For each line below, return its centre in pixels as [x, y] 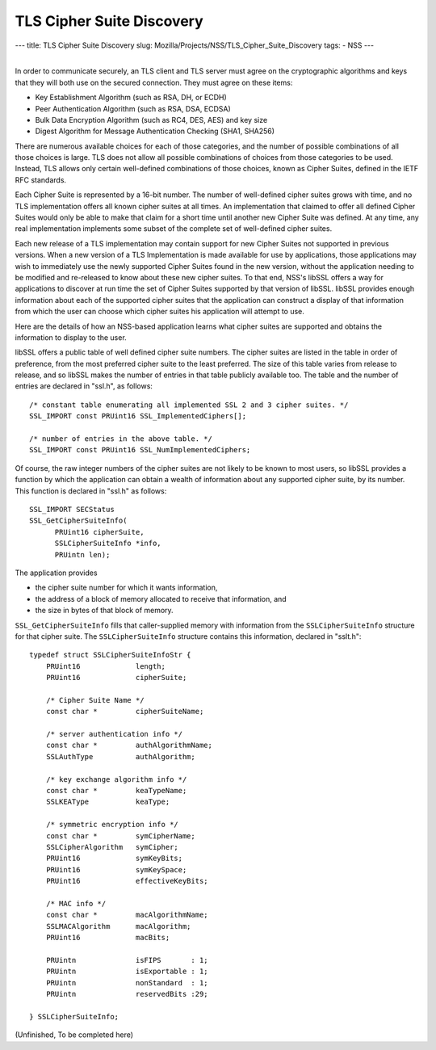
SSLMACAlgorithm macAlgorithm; [118, 926]
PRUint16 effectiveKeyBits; [127, 881]
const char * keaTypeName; [116, 790]
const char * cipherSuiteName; [125, 712]
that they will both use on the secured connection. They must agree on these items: [154, 82]
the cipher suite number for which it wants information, [126, 588]
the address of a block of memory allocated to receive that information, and [161, 598]
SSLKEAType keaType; [108, 802]
